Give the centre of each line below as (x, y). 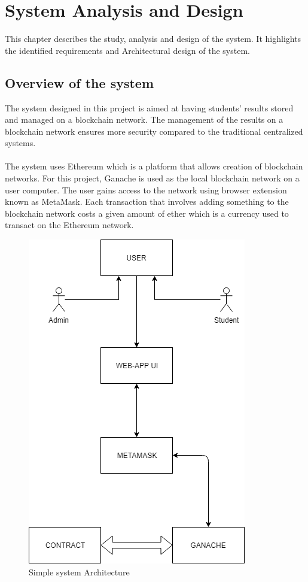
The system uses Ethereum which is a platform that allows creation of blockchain (154, 166)
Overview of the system (80, 82)
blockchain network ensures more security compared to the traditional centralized (154, 131)
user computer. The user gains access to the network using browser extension (146, 190)
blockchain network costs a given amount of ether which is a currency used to (147, 213)
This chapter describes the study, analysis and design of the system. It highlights (153, 39)
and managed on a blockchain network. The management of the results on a (144, 119)
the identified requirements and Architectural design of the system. (127, 50)
